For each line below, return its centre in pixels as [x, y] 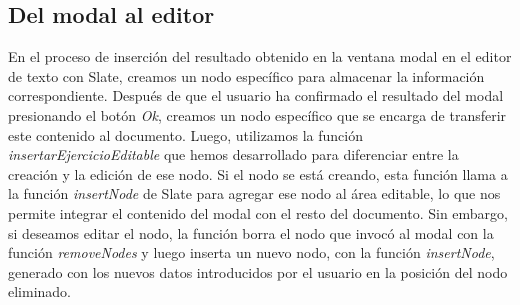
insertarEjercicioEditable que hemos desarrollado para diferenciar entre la [233, 154]
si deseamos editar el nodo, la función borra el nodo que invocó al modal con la [251, 232]
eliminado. [40, 291]
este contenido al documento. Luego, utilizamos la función [186, 134]
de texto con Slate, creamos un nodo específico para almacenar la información [246, 75]
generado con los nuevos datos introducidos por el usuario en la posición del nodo [258, 271]
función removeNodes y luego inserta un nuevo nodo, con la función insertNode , [251, 252]
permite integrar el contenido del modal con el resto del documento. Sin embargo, [258, 212]
